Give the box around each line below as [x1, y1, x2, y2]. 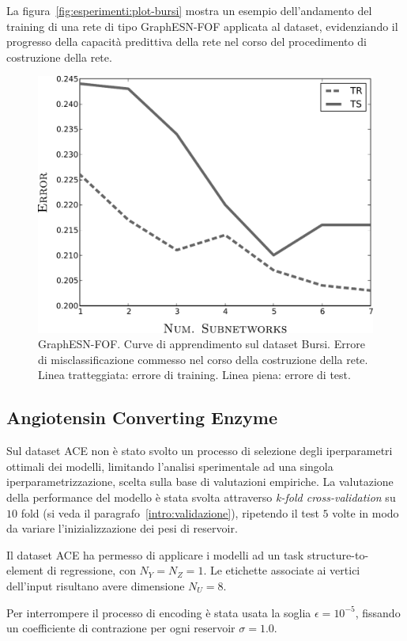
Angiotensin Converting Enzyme [6, 405, 278, 430]
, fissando [355, 604, 401, 620]
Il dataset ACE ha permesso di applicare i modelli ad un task [6, 546, 304, 563]
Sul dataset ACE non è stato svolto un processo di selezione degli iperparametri [6, 442, 393, 459]
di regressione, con [47, 562, 136, 578]
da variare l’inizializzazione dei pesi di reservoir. [6, 520, 238, 537]
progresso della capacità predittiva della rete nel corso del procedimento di [6, 33, 367, 50]
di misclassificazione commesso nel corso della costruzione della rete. [38, 351, 368, 367]
